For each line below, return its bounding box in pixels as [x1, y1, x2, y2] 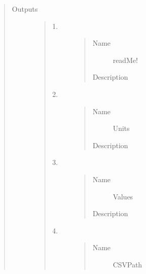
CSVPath [113, 259, 142, 269]
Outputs [12, 4, 38, 14]
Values [113, 191, 133, 201]
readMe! [113, 54, 138, 65]
